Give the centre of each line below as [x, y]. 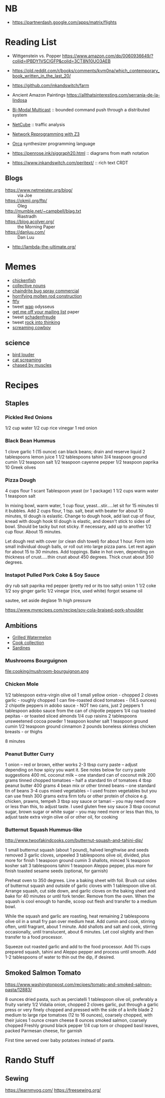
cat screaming [27, 360]
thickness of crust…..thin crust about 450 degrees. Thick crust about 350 [79, 557]
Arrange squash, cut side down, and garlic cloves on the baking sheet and [80, 891]
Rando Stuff [30, 1060]
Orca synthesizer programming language [54, 143]
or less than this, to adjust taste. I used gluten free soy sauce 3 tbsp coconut [82, 806]
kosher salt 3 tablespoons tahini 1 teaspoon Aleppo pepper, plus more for [79, 866]
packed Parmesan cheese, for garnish [44, 1031]
